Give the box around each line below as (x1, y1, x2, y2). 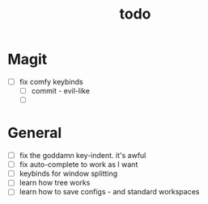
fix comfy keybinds (19, 77, 83, 86)
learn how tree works (19, 178, 91, 188)
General (7, 124, 62, 142)
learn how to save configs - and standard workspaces (19, 187, 200, 197)
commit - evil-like (31, 86, 91, 95)
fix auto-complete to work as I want (19, 160, 138, 169)
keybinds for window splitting (19, 169, 118, 178)
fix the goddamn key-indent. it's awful (19, 151, 146, 160)
